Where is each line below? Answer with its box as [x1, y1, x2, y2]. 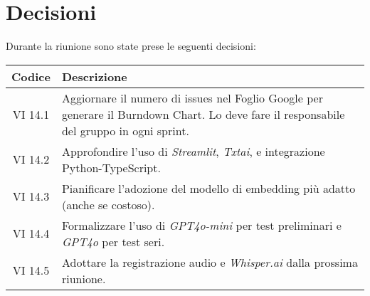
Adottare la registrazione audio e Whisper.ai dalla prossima [61, 253, 358, 270]
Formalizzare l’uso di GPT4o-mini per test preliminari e [61, 216, 342, 233]
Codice [11, 68, 51, 85]
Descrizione [61, 68, 127, 85]
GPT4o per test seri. [61, 233, 165, 250]
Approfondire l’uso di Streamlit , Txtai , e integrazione [61, 142, 325, 159]
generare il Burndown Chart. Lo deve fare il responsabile [61, 105, 345, 122]
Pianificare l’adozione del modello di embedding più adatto [61, 179, 356, 196]
